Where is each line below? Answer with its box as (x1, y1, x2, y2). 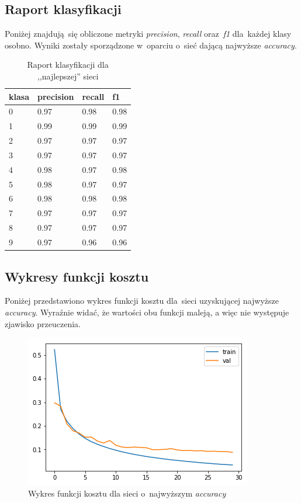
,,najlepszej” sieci (37, 70, 99, 82)
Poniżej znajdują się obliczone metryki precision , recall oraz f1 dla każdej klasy (5, 27, 292, 40)
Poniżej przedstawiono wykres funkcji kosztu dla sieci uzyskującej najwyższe (5, 294, 279, 307)
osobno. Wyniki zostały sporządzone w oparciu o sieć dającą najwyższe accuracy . (5, 39, 297, 51)
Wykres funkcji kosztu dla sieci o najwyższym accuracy (28, 487, 226, 499)
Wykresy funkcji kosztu (5, 267, 149, 285)
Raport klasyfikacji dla (27, 58, 109, 71)
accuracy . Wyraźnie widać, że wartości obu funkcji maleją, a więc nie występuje (5, 306, 289, 318)
